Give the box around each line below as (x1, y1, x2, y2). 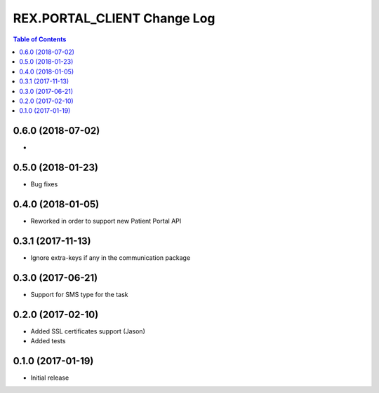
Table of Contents (13, 35, 67, 43)
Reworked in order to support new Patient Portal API (30, 217, 182, 225)
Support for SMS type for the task (30, 290, 129, 298)
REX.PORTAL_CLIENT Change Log (13, 11, 215, 26)
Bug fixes (30, 180, 58, 188)
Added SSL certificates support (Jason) (30, 326, 145, 336)
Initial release (30, 373, 69, 382)
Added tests (30, 337, 66, 345)
